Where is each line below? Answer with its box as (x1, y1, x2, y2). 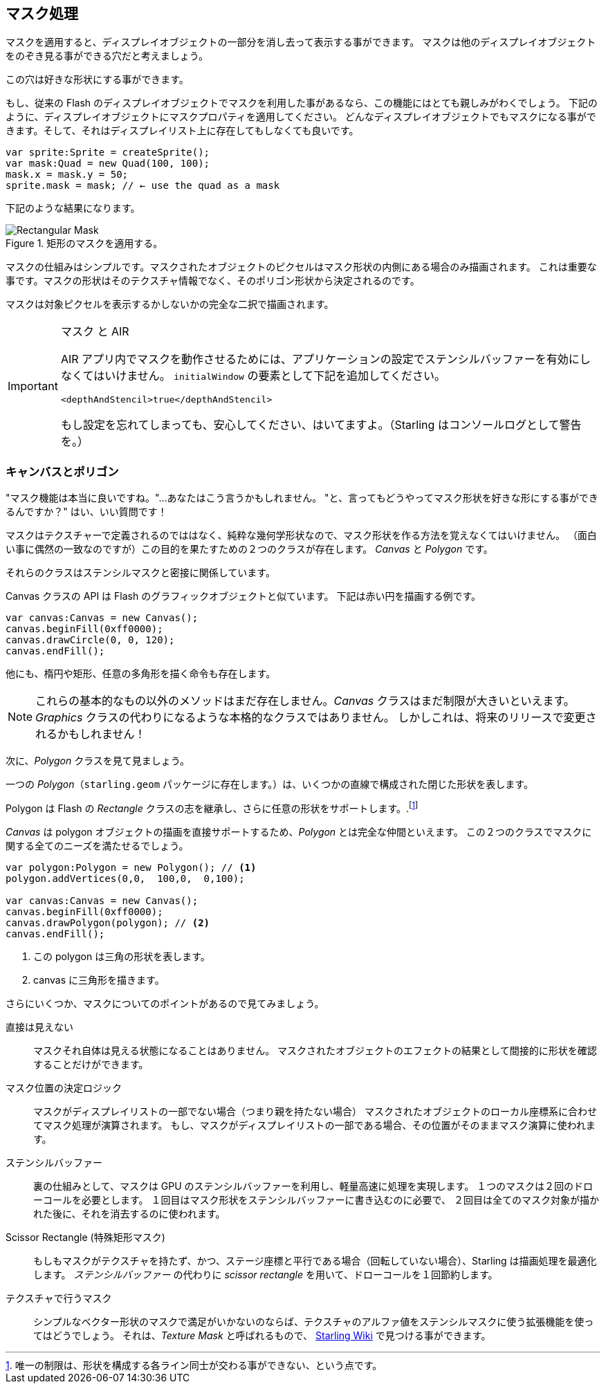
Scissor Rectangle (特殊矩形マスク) (6, 1231, 165, 1243)
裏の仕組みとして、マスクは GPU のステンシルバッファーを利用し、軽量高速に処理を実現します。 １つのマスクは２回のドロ (33, 1179, 594, 1192)
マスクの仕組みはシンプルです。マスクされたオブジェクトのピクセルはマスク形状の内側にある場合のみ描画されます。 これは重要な (6, 261, 597, 273)
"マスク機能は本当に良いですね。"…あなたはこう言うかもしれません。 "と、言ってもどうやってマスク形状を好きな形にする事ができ (6, 492, 598, 504)
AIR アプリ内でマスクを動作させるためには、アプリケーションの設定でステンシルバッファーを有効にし (60, 352, 591, 367)
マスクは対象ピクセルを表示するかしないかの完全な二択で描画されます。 (6, 298, 334, 311)
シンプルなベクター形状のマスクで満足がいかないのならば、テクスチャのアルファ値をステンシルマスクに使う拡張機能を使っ (33, 1315, 594, 1327)
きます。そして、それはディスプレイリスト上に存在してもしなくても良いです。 (6, 125, 359, 137)
